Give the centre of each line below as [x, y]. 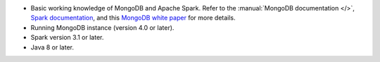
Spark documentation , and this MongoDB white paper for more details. [133, 18]
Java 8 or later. [52, 47]
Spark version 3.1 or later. [67, 38]
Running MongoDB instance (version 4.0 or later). [102, 27]
